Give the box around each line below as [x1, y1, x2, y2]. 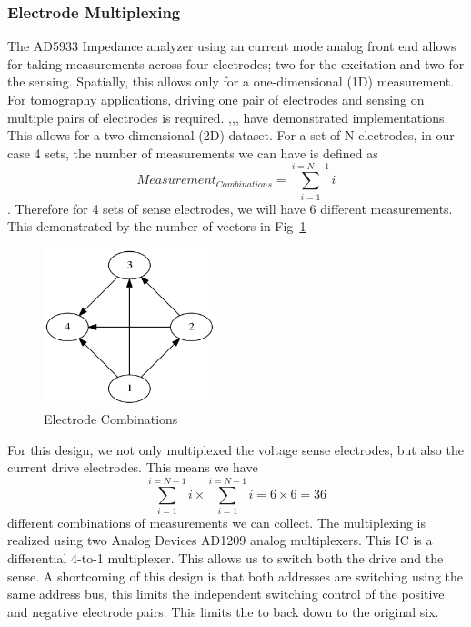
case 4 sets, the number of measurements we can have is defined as [7, 143, 378, 162]
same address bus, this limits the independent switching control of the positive [7, 584, 445, 603]
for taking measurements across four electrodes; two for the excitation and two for [7, 54, 465, 73]
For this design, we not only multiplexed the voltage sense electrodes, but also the [7, 440, 464, 459]
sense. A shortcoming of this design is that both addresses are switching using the [7, 566, 464, 585]
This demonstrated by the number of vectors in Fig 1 [7, 217, 306, 236]
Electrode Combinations [44, 409, 178, 428]
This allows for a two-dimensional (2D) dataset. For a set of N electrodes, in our [7, 126, 455, 145]
